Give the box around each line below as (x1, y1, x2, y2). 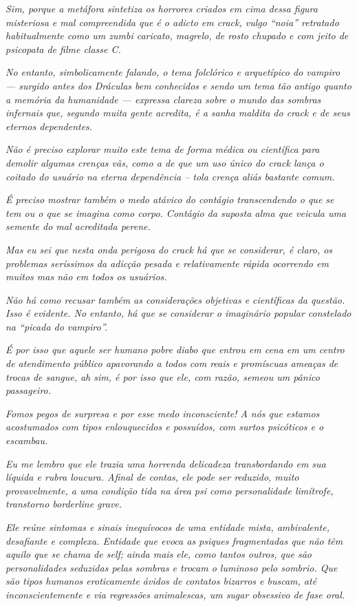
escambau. (6, 433, 48, 448)
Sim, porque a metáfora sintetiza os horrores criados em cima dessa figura (6, 1, 318, 15)
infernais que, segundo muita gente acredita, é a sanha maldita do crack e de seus (6, 105, 350, 120)
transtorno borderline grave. (6, 497, 122, 511)
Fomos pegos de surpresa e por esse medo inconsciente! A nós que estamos (6, 406, 320, 420)
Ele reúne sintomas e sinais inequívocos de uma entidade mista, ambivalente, (6, 520, 329, 534)
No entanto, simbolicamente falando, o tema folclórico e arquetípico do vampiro (6, 65, 340, 79)
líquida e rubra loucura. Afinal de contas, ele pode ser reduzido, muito (6, 470, 299, 484)
